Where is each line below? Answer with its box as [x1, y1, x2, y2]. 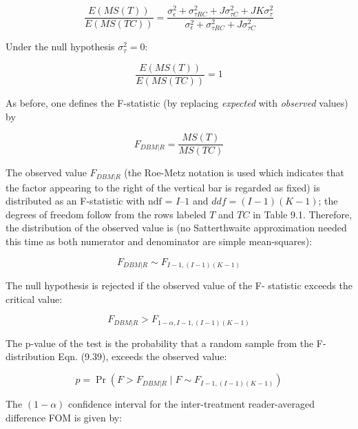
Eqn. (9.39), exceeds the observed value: [58, 349, 227, 364]
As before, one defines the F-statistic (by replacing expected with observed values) [6, 96, 348, 109]
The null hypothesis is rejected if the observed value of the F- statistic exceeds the [6, 278, 352, 293]
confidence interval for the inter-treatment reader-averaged [68, 397, 315, 411]
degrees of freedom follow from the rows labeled [6, 207, 207, 221]
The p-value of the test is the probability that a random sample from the [6, 335, 314, 350]
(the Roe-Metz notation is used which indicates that [124, 165, 345, 180]
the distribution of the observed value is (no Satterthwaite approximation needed [6, 220, 347, 235]
